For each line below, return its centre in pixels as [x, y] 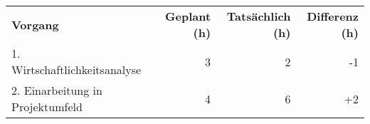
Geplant [188, 16]
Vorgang [35, 24]
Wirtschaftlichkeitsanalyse [76, 69]
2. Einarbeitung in [57, 90]
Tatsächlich [259, 16]
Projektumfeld [47, 107]
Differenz [333, 16]
